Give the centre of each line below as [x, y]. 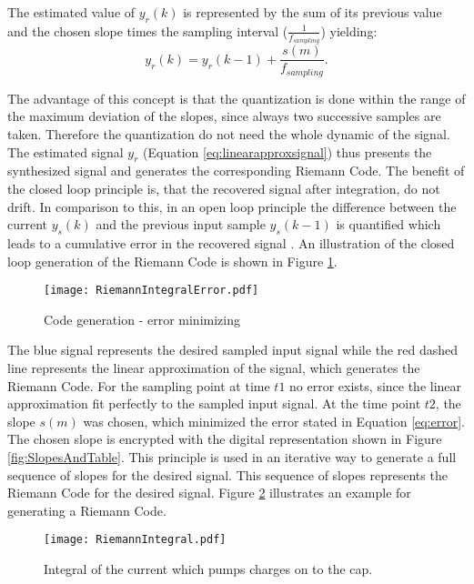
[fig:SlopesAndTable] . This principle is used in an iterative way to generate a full [232, 456]
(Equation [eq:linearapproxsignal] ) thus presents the [287, 151]
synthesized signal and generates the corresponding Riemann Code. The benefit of [236, 171]
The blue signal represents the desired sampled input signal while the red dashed [232, 350]
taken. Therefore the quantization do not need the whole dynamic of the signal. [229, 133]
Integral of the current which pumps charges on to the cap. [208, 568]
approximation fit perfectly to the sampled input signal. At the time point [214, 403]
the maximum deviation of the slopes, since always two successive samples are [224, 116]
